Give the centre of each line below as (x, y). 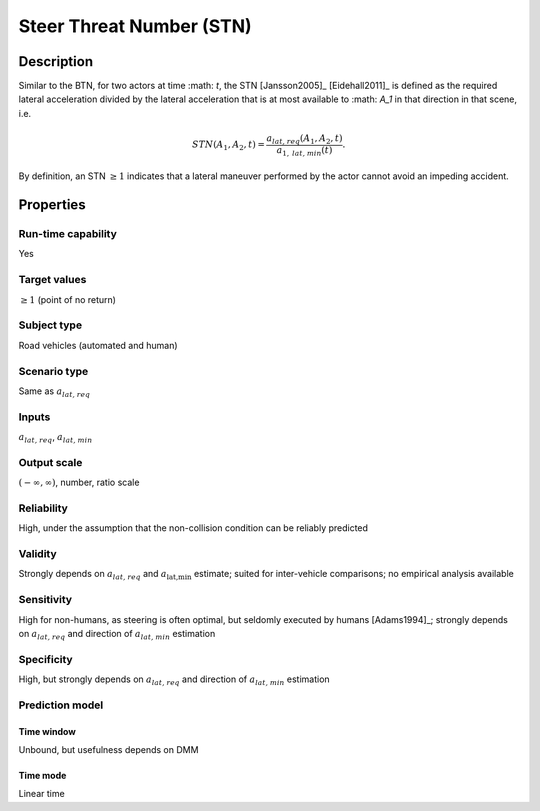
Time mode (42, 776)
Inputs (34, 417)
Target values (52, 280)
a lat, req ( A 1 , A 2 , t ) (305, 139)
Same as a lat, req (54, 392)
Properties (52, 205)
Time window (47, 731)
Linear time (41, 794)
